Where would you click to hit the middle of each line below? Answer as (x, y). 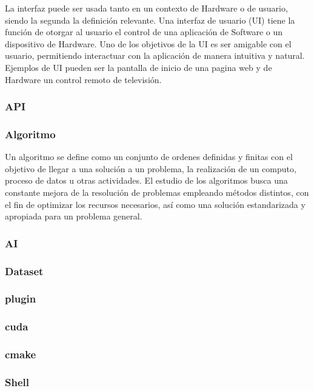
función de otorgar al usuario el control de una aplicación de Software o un (144, 32)
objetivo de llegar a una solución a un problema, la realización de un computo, (151, 168)
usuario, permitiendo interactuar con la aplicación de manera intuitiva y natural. (155, 55)
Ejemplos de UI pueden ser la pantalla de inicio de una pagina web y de (139, 67)
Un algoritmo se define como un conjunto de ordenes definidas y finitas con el (149, 157)
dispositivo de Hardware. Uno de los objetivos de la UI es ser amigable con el (148, 43)
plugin (21, 299)
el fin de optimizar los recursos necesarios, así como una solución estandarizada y (155, 204)
